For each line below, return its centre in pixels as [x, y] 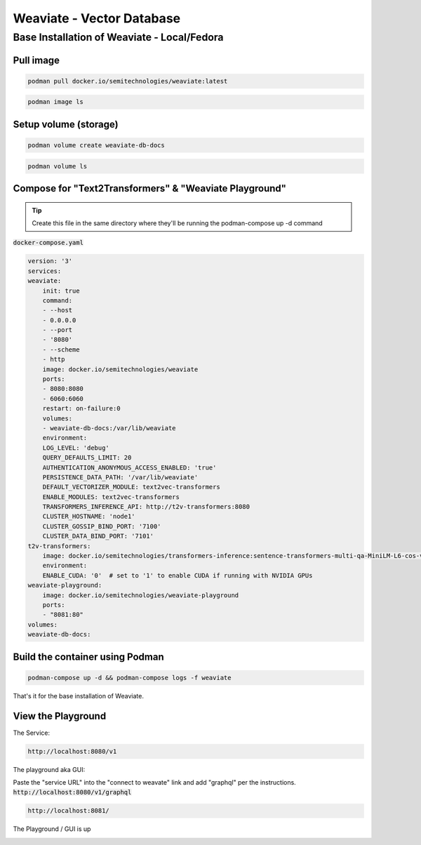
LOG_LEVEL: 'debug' [76, 448]
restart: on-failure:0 [81, 408]
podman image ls [56, 102]
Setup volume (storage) [66, 124]
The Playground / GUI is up [52, 829]
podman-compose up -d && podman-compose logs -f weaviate [129, 678]
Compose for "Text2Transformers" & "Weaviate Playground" [150, 188]
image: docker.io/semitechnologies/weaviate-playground [141, 595]
